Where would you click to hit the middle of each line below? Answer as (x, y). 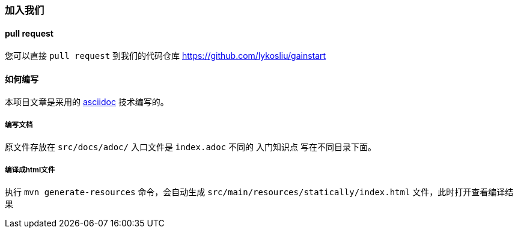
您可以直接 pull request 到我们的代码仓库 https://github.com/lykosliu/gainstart (166, 56)
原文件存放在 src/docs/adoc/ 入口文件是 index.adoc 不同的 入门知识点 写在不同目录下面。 (190, 147)
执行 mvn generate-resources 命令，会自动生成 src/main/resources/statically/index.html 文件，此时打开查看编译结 (259, 192)
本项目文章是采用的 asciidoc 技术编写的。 (87, 102)
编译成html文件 (30, 170)
